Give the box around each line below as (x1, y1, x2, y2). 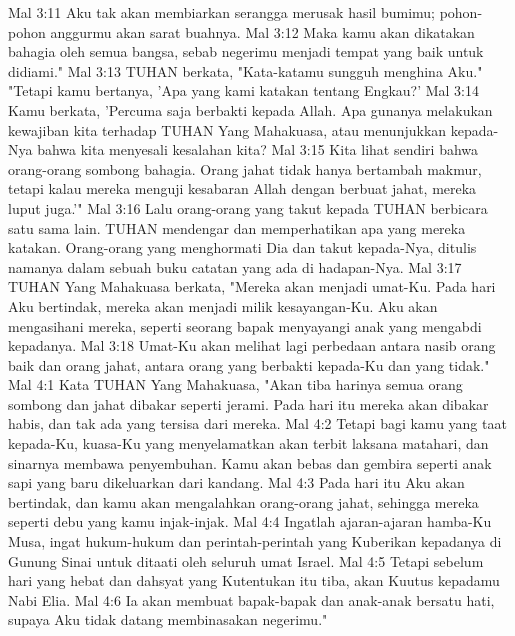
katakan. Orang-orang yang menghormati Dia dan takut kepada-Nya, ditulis (8, 237, 477, 258)
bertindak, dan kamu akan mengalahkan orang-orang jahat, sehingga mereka (8, 491, 479, 512)
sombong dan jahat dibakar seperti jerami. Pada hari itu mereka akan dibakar (8, 393, 489, 414)
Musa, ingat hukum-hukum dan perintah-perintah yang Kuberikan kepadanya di (8, 531, 502, 552)
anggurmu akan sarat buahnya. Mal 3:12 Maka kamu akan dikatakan (50, 21, 475, 42)
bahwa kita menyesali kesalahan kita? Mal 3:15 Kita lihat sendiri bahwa (37, 139, 479, 160)
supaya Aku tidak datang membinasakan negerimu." (8, 609, 328, 630)
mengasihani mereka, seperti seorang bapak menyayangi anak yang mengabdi (8, 315, 482, 336)
